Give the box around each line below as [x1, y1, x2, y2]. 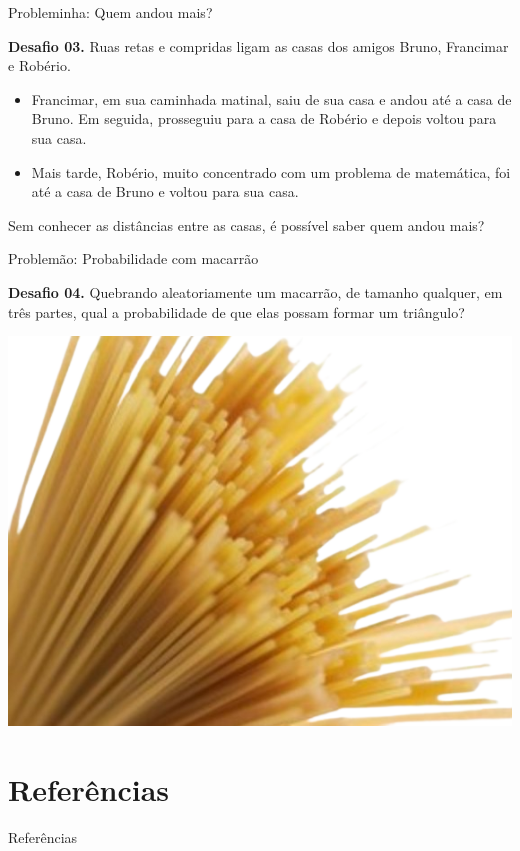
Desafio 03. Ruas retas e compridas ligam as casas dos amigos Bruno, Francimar [8, 35, 509, 56]
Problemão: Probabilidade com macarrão [8, 248, 259, 269]
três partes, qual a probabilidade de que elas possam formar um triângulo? [8, 301, 465, 322]
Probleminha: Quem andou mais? [8, 2, 213, 22]
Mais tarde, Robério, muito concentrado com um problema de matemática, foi [31, 161, 511, 182]
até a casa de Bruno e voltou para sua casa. [31, 181, 299, 202]
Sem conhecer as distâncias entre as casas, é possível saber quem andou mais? [8, 214, 485, 235]
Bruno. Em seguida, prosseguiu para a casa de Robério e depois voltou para [31, 108, 497, 129]
